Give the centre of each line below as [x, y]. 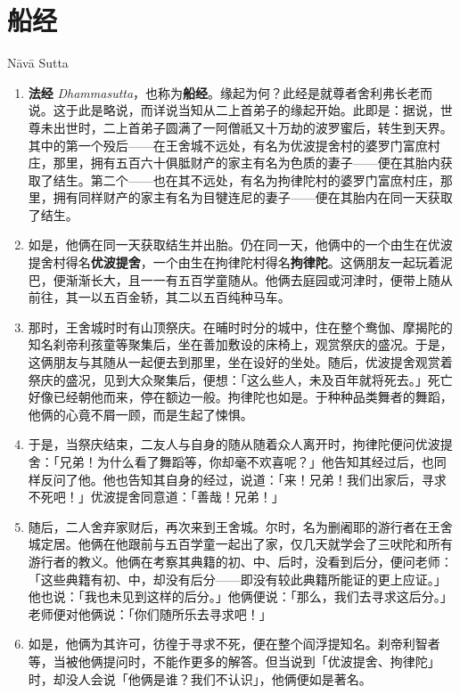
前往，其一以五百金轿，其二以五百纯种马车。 [159, 297]
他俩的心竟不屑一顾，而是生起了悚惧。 [140, 414]
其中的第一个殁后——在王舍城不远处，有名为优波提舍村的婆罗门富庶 [228, 145]
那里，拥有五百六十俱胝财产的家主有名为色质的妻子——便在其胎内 [246, 163]
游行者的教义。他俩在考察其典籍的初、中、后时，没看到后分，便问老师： [240, 561]
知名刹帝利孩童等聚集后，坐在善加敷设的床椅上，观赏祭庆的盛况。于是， [240, 344]
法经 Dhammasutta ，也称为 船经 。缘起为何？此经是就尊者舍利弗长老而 [230, 92]
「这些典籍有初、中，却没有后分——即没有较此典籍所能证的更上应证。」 [237, 579]
